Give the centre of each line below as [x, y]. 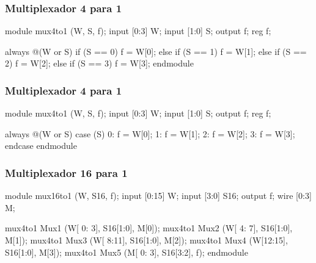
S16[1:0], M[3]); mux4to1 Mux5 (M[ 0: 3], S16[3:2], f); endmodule [127, 252]
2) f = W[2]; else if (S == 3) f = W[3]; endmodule [99, 63]
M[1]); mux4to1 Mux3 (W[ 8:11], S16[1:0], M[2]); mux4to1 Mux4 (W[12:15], [146, 240]
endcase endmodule [41, 146]
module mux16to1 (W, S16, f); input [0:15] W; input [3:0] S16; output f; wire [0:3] [158, 196]
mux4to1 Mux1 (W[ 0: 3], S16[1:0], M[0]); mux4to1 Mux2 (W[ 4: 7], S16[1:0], [149, 228]
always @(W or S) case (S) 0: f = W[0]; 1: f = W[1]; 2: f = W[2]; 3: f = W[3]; [150, 133]
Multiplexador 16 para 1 [66, 172]
